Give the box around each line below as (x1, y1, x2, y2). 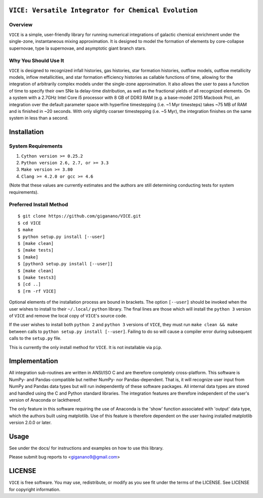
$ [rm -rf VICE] (18, 288, 56, 294)
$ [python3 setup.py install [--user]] (18, 261, 113, 267)
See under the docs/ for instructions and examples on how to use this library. (9, 445, 164, 451)
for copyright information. (9, 486, 61, 492)
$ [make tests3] (18, 275, 56, 280)
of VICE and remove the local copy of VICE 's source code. (9, 313, 127, 318)
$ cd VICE (18, 220, 41, 226)
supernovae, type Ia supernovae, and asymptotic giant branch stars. (9, 45, 146, 51)
